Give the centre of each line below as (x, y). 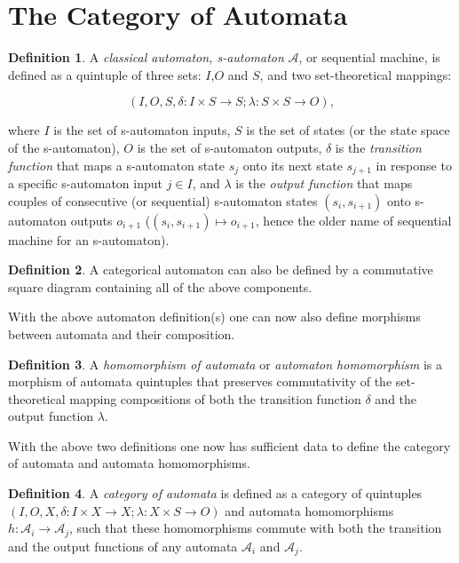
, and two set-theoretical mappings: (356, 74)
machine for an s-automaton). (89, 239)
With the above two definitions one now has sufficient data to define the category (229, 445)
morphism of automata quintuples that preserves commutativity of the (200, 381)
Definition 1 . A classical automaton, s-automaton (146, 57)
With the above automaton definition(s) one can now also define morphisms (214, 317)
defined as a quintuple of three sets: (105, 74)
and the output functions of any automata (123, 546)
